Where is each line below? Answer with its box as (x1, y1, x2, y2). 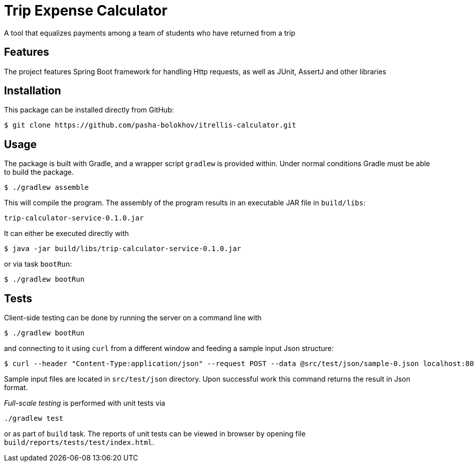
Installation (4, 84, 61, 97)
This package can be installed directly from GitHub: (4, 105, 174, 114)
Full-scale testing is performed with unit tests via (4, 399, 165, 408)
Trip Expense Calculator (4, 2, 168, 19)
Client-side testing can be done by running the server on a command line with (4, 313, 262, 322)
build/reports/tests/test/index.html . (4, 438, 155, 447)
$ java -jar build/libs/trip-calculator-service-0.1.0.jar (4, 245, 242, 253)
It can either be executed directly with (4, 229, 129, 238)
